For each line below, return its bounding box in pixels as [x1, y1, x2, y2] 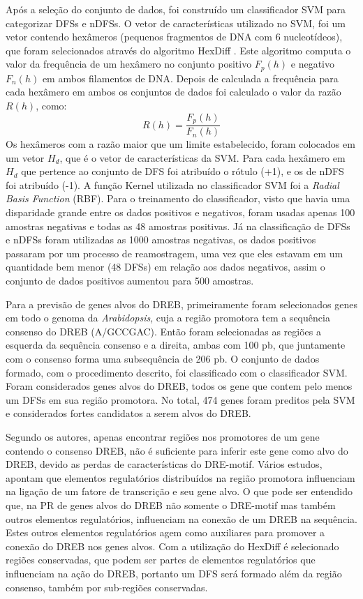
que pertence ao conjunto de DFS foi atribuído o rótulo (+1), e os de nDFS [21, 164, 344, 179]
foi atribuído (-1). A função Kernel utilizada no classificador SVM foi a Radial [6, 177, 339, 192]
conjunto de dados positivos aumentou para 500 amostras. [6, 273, 254, 288]
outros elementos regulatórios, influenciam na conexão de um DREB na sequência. [6, 511, 358, 526]
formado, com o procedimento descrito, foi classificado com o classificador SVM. [6, 365, 348, 379]
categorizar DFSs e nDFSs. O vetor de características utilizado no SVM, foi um [6, 15, 346, 30]
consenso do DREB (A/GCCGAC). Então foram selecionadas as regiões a [6, 324, 321, 338]
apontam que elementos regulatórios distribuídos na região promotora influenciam [6, 470, 355, 485]
